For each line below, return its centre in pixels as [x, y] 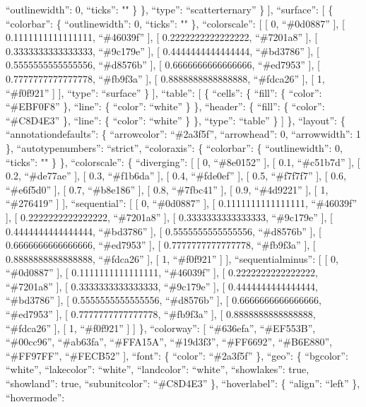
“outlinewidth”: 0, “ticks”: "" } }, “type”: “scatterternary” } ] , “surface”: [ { [170, 9]
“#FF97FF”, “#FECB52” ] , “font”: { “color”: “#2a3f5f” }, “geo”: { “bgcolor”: [177, 355]
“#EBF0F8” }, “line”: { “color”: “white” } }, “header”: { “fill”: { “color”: [165, 106]
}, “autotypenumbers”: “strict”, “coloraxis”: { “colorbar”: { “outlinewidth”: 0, [174, 147]
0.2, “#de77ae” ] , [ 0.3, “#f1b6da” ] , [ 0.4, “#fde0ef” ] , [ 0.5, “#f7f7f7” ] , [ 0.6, [176, 176]
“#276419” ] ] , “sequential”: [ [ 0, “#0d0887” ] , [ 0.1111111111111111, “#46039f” [182, 203]
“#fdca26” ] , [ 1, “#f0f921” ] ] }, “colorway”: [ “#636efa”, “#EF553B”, [161, 328]
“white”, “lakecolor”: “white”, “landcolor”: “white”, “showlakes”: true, [158, 369]
